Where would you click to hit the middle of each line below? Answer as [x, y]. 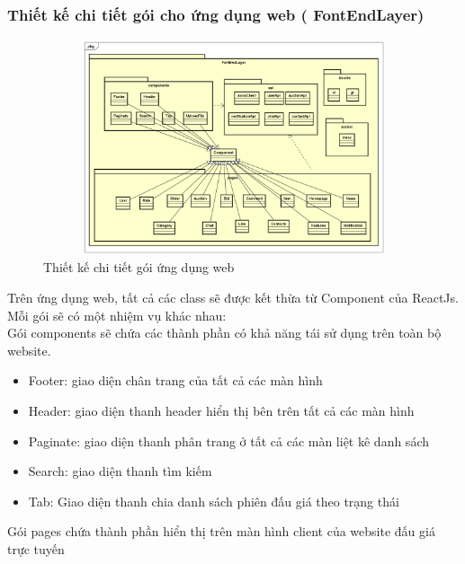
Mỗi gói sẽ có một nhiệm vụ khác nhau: [117, 315]
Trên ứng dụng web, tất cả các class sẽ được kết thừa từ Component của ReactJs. [233, 298]
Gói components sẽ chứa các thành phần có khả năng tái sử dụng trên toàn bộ [224, 333]
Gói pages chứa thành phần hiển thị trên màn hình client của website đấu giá [221, 531]
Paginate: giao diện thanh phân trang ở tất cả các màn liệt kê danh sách [228, 441]
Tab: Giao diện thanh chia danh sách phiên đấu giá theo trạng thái [214, 501]
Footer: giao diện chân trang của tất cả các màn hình [175, 380]
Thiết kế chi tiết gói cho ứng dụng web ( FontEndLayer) [216, 14]
